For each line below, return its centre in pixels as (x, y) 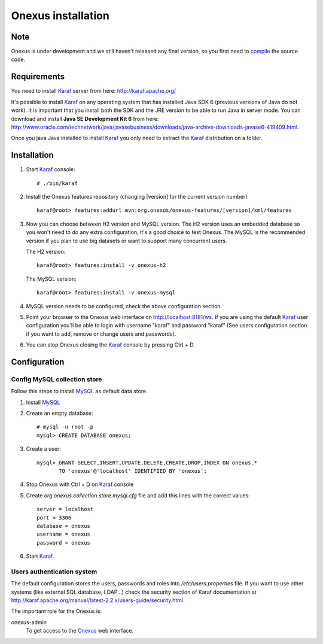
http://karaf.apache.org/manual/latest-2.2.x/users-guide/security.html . (98, 600)
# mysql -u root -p (65, 427)
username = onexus (64, 534)
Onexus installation (60, 16)
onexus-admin (29, 622)
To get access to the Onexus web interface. (80, 631)
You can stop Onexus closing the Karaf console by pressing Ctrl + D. (111, 345)
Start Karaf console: (51, 169)
